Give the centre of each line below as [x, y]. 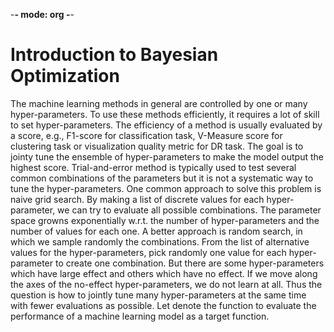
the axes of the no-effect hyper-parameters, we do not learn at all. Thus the [166, 284]
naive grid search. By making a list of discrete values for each [137, 199]
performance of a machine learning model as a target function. [140, 316]
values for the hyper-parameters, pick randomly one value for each [148, 252]
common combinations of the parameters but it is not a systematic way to [162, 178]
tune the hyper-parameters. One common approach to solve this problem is [166, 188]
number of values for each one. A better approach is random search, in [156, 231]
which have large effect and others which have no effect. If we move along [164, 273]
